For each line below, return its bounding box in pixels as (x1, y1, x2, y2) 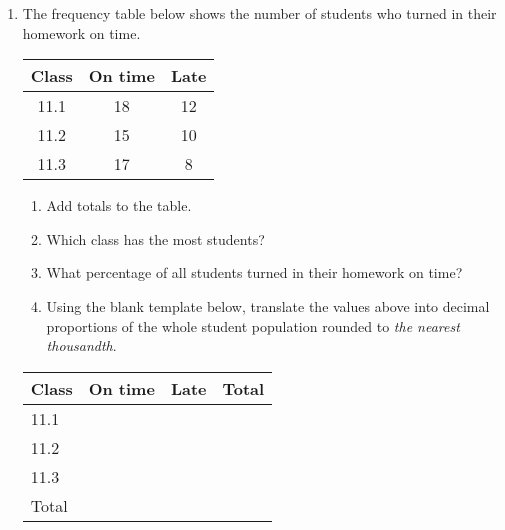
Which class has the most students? (46, 228, 265, 249)
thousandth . (46, 335, 117, 356)
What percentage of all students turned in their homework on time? (46, 262, 463, 283)
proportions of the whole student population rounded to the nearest (46, 315, 460, 336)
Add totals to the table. (46, 195, 192, 216)
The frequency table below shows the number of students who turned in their (22, 3, 497, 23)
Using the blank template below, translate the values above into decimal (46, 295, 490, 316)
